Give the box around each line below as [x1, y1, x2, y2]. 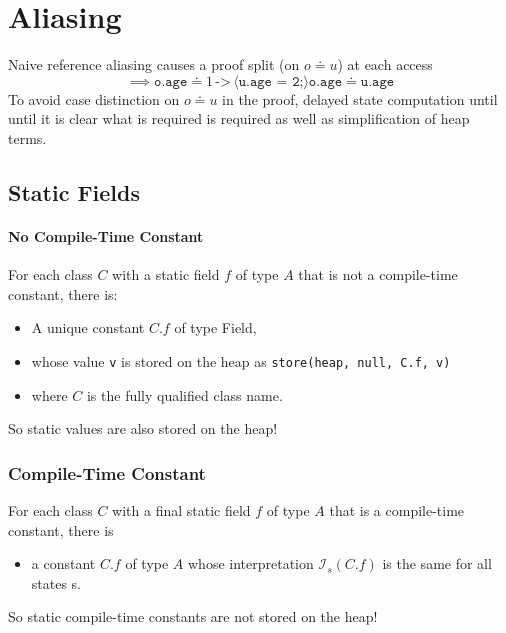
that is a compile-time [329, 499, 465, 520]
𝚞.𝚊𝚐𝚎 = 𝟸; [238, 74, 304, 89]
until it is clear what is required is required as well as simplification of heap [8, 108, 470, 129]
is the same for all [382, 553, 492, 574]
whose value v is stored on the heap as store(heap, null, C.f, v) [31, 350, 451, 371]
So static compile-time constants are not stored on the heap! [8, 606, 378, 627]
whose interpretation [187, 553, 314, 574]
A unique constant [31, 317, 145, 338]
